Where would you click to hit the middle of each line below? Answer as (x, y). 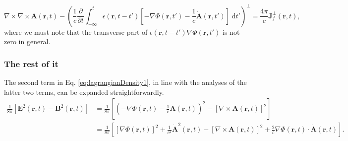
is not (231, 32)
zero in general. (27, 41)
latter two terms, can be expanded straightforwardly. (84, 92)
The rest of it (31, 63)
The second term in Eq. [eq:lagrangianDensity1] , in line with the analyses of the (125, 82)
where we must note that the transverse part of (76, 32)
